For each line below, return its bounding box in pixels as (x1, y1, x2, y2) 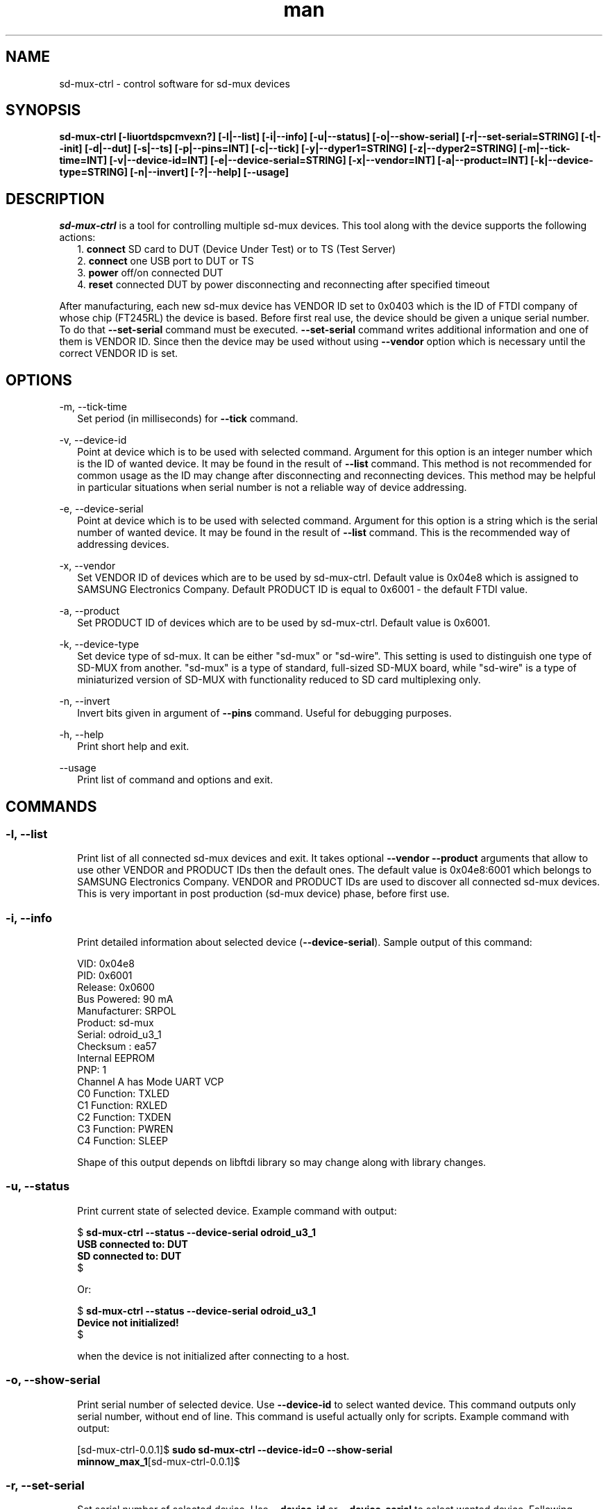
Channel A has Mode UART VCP (77, 1076, 224, 1088)
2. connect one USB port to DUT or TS (77, 255, 254, 267)
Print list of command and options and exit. (77, 774, 273, 786)
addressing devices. (77, 538, 169, 551)
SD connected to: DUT (77, 1249, 182, 1262)
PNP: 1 (77, 1064, 107, 1076)
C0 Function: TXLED (77, 1087, 170, 1100)
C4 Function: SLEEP (77, 1135, 169, 1147)
